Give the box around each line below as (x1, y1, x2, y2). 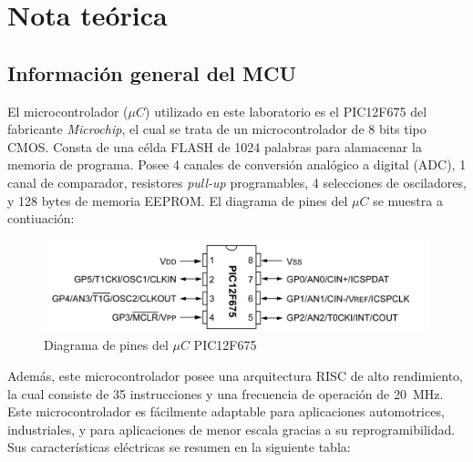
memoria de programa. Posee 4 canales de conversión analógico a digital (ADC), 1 (7, 155, 467, 174)
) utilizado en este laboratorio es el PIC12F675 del (145, 101, 427, 120)
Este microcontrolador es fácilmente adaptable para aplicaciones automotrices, (7, 402, 445, 421)
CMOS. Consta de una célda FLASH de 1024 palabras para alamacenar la (7, 137, 422, 156)
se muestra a (373, 190, 443, 210)
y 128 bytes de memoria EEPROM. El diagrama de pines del (7, 190, 348, 210)
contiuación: (7, 209, 75, 228)
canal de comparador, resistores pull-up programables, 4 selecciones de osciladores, (7, 172, 467, 191)
